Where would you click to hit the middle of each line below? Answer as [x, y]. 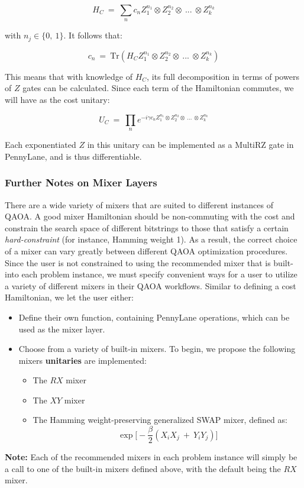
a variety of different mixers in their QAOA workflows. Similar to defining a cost [151, 285]
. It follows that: [93, 35]
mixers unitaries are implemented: [83, 360]
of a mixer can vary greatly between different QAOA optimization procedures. [146, 251]
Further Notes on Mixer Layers [81, 182]
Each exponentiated [41, 145]
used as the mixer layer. [62, 329]
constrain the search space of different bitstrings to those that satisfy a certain [147, 227]
